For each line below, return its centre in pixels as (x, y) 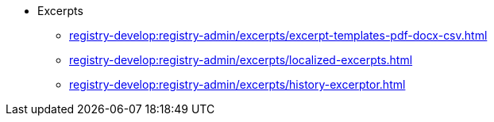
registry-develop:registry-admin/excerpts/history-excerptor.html (237, 84)
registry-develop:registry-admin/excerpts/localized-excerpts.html (241, 60)
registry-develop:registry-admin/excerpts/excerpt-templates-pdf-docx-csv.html (278, 35)
